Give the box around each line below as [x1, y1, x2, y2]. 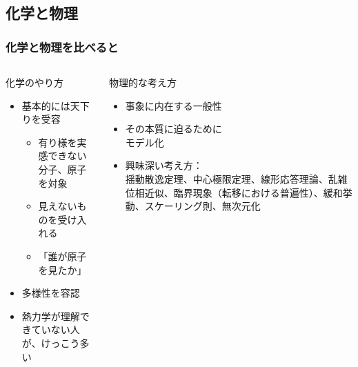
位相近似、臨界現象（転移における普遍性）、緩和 [125, 185, 343, 199]
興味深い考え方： [125, 158, 203, 172]
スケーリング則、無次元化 [144, 199, 261, 213]
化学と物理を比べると [6, 38, 119, 55]
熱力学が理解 [21, 308, 80, 323]
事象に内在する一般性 [125, 98, 222, 112]
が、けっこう [21, 335, 80, 350]
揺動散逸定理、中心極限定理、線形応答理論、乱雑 [125, 171, 348, 186]
